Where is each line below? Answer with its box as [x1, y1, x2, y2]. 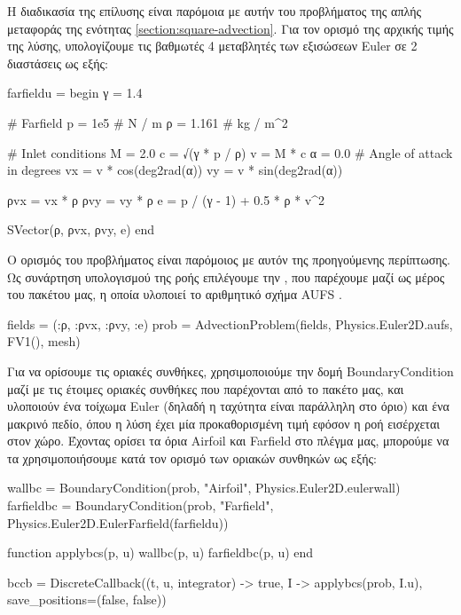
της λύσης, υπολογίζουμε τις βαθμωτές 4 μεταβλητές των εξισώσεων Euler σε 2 [7, 36, 418, 55]
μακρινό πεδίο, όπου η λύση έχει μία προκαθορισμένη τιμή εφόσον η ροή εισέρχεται [7, 414, 441, 432]
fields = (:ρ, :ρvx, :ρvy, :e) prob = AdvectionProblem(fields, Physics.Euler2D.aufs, [7, 314, 453, 333]
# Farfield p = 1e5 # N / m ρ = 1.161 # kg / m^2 [7, 113, 288, 131]
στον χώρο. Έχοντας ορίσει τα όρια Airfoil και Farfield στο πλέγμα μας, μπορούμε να [7, 431, 449, 450]
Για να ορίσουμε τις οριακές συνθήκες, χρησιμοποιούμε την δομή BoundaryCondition [7, 361, 454, 380]
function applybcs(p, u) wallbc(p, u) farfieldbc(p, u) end [7, 543, 314, 562]
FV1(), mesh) [7, 332, 81, 351]
